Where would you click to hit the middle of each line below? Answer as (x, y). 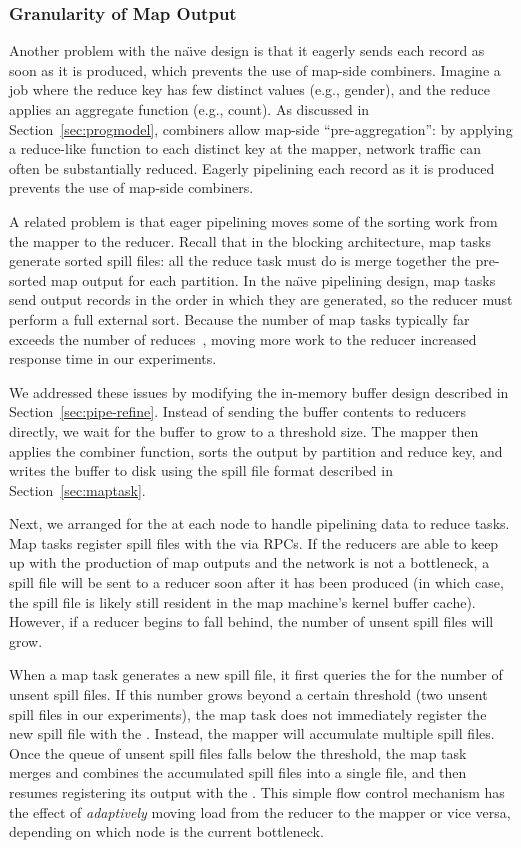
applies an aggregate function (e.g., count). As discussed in (189, 109)
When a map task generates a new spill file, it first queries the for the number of (256, 674)
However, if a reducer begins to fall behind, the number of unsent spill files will (251, 621)
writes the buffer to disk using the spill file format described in (201, 470)
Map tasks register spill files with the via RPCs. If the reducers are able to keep (254, 542)
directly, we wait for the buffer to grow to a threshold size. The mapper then (244, 430)
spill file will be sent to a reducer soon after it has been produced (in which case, (256, 582)
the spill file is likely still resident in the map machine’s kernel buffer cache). (242, 601)
